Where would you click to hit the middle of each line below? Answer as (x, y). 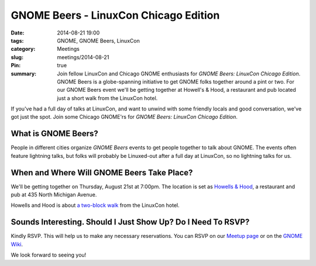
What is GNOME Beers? (55, 134)
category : (23, 49)
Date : (18, 33)
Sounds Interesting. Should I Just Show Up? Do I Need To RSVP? (130, 222)
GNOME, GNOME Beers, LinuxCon (98, 40)
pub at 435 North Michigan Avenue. (54, 195)
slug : (17, 57)
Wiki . (17, 244)
